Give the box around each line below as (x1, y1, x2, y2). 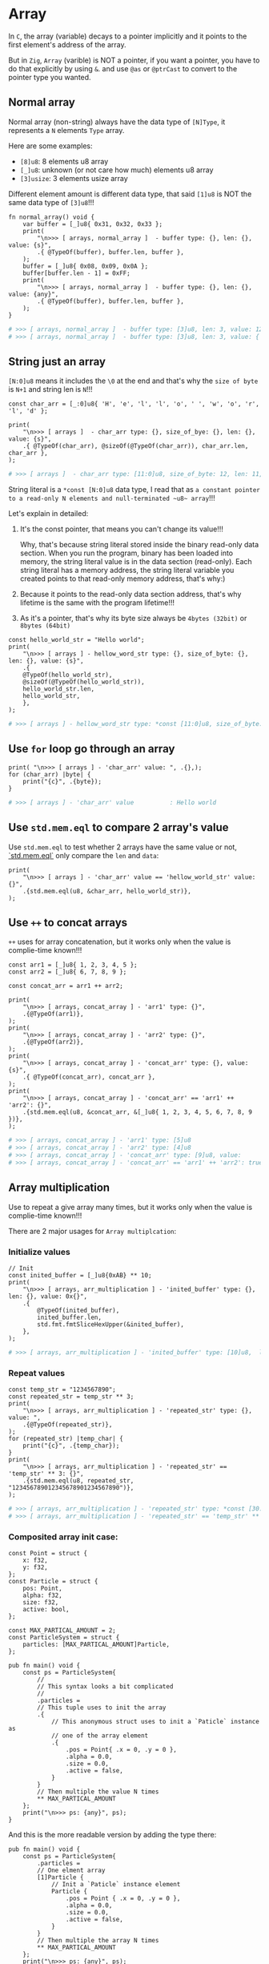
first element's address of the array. (8, 39, 126, 49)
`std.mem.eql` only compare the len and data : (8, 850, 159, 860)
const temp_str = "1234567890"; (8, 1385, 116, 1394)
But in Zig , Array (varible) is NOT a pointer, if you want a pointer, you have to (8, 55, 260, 65)
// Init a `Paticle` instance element (50, 1881, 181, 1889)
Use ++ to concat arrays (8, 915, 128, 930)
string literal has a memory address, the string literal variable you (19, 566, 235, 575)
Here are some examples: (8, 141, 94, 151)
